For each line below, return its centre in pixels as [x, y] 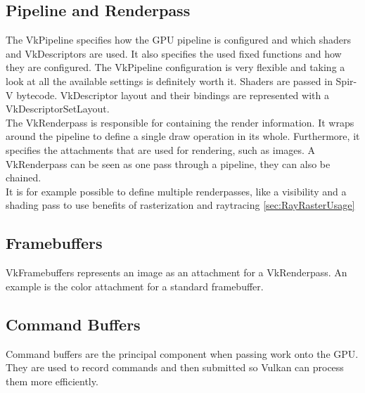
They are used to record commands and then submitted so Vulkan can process [175, 367]
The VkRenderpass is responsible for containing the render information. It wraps [180, 122]
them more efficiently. [52, 381]
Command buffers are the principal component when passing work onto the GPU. [182, 353]
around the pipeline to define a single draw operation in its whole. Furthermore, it [183, 136]
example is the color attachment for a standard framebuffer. [135, 286]
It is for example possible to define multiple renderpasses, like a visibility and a [176, 191]
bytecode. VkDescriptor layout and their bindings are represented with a [173, 95]
